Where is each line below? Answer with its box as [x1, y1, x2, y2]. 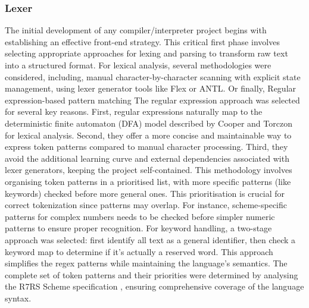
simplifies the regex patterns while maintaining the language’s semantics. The [5, 257, 288, 269]
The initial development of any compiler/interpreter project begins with [5, 24, 267, 36]
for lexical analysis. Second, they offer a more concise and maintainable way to [5, 128, 292, 141]
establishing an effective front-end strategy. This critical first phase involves [5, 35, 280, 48]
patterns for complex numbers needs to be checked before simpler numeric [5, 210, 275, 222]
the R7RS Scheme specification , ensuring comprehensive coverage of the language [5, 280, 304, 293]
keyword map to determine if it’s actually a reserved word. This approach [5, 245, 273, 257]
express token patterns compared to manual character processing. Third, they [5, 140, 288, 153]
